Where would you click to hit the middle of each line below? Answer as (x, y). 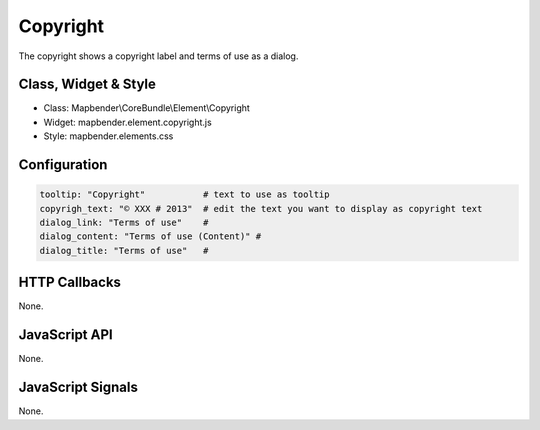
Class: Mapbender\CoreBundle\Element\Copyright (146, 108)
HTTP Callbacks (70, 282)
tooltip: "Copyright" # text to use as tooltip (184, 194)
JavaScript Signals (78, 387)
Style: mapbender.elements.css (108, 136)
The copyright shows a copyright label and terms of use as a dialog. (158, 56)
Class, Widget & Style (87, 84)
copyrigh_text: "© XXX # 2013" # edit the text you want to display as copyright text (261, 208)
